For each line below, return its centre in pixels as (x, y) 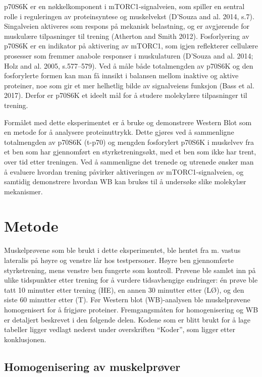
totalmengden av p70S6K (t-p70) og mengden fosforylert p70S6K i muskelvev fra (129, 142)
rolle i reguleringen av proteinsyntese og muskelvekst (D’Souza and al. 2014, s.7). (129, 16)
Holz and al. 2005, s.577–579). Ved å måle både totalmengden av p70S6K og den (129, 65)
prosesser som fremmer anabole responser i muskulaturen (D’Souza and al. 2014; (129, 55)
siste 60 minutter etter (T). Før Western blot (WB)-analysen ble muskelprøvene (127, 300)
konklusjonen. (25, 339)
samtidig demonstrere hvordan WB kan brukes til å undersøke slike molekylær (125, 181)
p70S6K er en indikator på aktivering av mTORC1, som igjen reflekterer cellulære (131, 46)
